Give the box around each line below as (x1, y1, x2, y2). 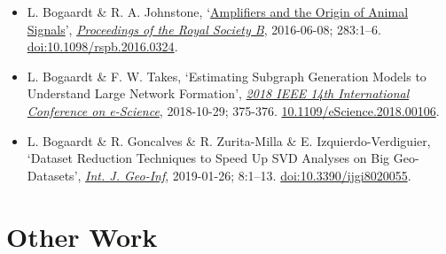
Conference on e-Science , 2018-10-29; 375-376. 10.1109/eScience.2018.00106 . (27, 101, 440, 119)
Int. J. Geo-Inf (85, 165, 166, 184)
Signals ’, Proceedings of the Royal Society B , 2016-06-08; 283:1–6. (27, 19, 381, 38)
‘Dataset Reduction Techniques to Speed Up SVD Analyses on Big (27, 149, 390, 167)
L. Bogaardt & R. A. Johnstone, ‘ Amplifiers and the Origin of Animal (27, 3, 409, 20)
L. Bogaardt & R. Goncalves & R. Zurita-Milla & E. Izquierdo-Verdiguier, (27, 131, 431, 150)
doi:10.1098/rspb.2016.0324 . (27, 37, 178, 56)
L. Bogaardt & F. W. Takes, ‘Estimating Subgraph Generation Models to (27, 66, 426, 85)
